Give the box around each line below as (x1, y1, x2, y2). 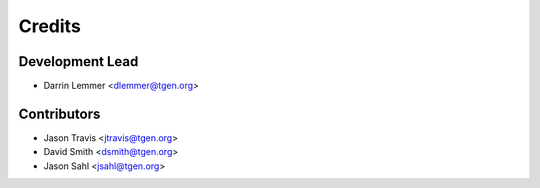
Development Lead (18, 53, 139, 70)
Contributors (18, 105, 101, 122)
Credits (18, 15, 82, 37)
